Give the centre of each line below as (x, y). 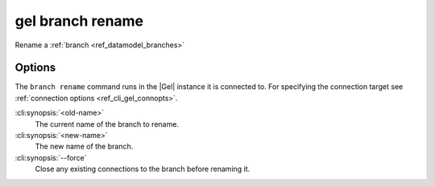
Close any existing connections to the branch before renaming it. (143, 169)
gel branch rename (79, 21)
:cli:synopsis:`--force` (51, 157)
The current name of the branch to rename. (107, 124)
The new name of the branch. (84, 146)
